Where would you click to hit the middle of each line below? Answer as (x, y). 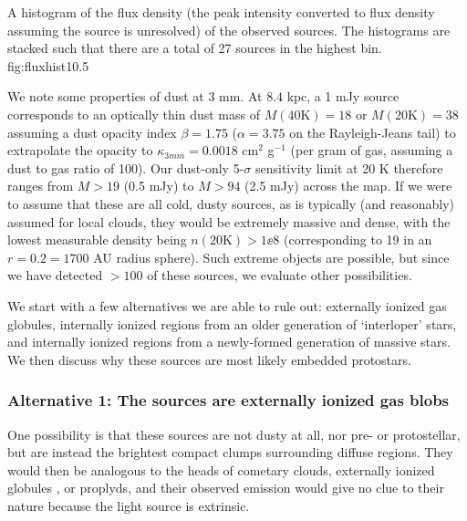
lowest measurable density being (97, 240)
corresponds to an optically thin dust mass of (134, 114)
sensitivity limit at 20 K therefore (349, 167)
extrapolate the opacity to (80, 150)
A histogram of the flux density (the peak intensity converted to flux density (221, 12)
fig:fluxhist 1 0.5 (48, 65)
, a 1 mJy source (353, 96)
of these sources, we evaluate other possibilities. (280, 275)
